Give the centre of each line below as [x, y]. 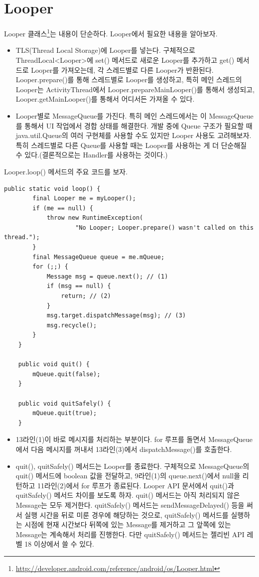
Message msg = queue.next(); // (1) [107, 276]
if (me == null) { [63, 208]
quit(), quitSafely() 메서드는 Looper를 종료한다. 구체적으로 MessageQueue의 [132, 466]
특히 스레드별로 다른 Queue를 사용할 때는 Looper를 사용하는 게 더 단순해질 [131, 145]
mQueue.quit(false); [66, 374]
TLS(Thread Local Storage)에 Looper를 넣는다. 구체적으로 [105, 50]
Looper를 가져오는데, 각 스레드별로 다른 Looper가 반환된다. [122, 70]
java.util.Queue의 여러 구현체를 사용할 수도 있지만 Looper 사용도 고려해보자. [133, 135]
